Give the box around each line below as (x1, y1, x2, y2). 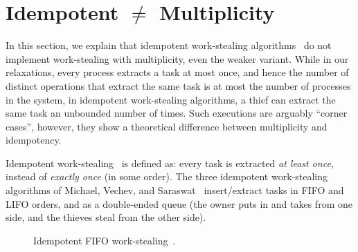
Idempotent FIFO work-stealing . (33, 233, 176, 247)
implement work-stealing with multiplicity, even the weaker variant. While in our (6, 51, 349, 66)
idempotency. (6, 133, 62, 147)
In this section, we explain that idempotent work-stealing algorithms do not (6, 38, 332, 52)
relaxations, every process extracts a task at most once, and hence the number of (6, 65, 349, 79)
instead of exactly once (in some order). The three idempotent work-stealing (6, 169, 328, 184)
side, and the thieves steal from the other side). (6, 210, 206, 224)
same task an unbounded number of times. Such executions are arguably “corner (6, 106, 348, 120)
